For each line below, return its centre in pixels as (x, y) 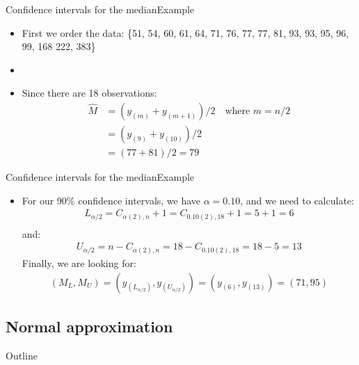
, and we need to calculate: (297, 200)
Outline (22, 355)
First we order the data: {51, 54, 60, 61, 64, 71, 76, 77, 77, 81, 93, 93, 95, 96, (185, 32)
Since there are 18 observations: (89, 93)
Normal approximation (89, 326)
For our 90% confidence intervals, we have (111, 200)
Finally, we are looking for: (79, 262)
